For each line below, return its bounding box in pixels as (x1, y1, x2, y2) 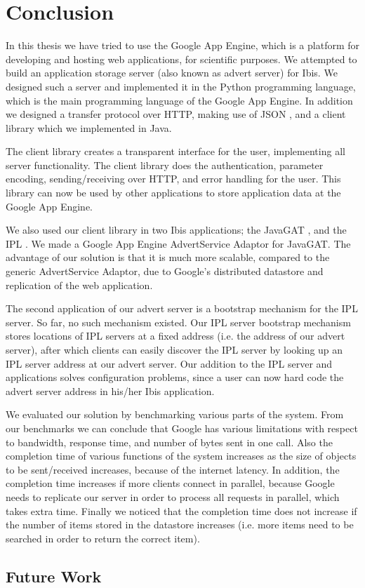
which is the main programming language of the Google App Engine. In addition (6, 93, 353, 107)
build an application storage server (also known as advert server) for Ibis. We (6, 65, 338, 80)
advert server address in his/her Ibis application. (6, 383, 215, 398)
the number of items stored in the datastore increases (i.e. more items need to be (6, 517, 354, 532)
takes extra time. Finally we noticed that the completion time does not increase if (6, 503, 357, 518)
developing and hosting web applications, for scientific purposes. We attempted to (6, 51, 357, 66)
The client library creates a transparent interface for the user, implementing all (6, 144, 345, 159)
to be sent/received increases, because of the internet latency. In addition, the (6, 462, 340, 476)
